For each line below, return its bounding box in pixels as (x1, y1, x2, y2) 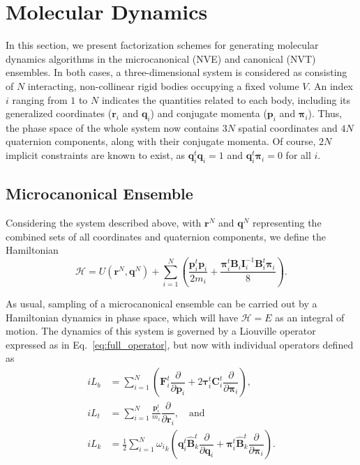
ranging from (12, 92, 68, 107)
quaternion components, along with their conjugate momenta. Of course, (6, 134, 316, 148)
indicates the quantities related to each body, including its (101, 92, 351, 107)
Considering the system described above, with (6, 215, 202, 230)
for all (285, 148, 311, 162)
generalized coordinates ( (6, 106, 112, 121)
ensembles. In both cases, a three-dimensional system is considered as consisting (6, 65, 347, 79)
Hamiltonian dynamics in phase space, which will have (6, 310, 239, 324)
